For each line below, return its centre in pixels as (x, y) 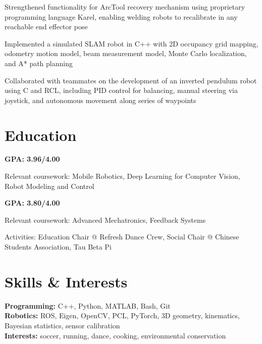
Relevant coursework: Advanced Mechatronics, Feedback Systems (105, 219)
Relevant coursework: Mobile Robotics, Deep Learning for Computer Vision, (122, 176)
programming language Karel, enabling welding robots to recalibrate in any (121, 16)
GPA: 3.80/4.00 (32, 203)
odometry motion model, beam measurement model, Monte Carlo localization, (126, 53)
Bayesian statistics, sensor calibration (62, 325)
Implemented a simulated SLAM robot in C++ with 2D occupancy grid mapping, (132, 43)
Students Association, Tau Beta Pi (58, 247)
